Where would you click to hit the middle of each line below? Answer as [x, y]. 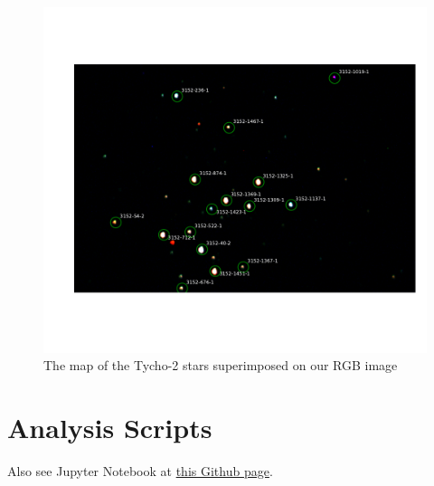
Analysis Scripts [110, 428]
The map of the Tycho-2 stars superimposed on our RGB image [221, 365]
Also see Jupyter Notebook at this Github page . [140, 470]
